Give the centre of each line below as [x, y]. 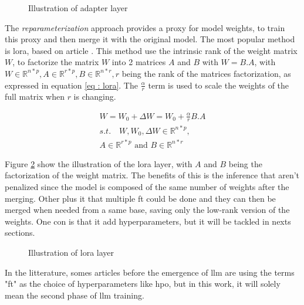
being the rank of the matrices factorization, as [206, 73]
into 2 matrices [139, 62]
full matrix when [35, 96]
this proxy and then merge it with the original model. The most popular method [150, 39]
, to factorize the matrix [56, 62]
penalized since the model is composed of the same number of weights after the [147, 187]
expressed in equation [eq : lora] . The [71, 85]
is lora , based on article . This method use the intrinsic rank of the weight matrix [151, 50]
